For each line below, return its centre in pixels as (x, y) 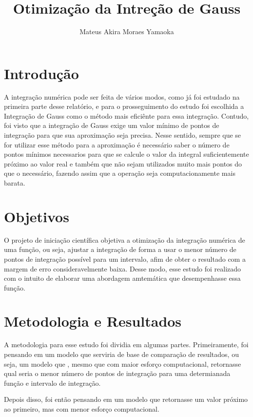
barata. (15, 183)
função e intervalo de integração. (52, 383)
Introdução (41, 73)
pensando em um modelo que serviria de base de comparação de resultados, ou (121, 354)
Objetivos (37, 216)
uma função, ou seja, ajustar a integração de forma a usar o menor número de (120, 249)
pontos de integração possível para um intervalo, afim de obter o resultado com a (125, 259)
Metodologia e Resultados (93, 321)
